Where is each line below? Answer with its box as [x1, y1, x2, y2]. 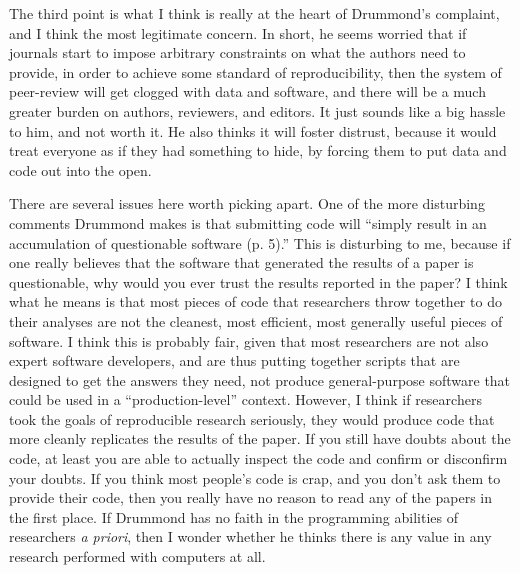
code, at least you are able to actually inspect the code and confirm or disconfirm [9, 448, 508, 469]
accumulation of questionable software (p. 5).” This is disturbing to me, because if [9, 232, 511, 253]
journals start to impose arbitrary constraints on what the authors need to [9, 42, 466, 63]
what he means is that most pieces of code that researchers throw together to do [9, 291, 502, 312]
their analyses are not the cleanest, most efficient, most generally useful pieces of [9, 310, 503, 331]
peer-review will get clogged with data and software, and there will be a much [9, 81, 486, 102]
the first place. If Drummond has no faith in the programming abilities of [9, 506, 459, 527]
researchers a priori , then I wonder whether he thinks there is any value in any [9, 526, 492, 547]
